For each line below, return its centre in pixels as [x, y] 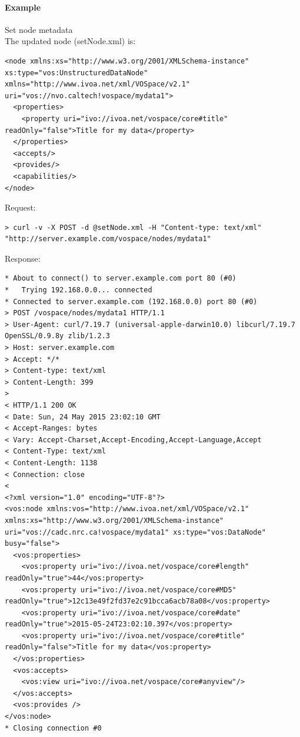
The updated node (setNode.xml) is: [70, 41]
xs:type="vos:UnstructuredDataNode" [76, 73]
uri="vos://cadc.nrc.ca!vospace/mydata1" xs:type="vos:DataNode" [135, 532]
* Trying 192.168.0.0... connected [79, 290]
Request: [20, 207]
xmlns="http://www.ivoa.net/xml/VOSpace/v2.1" [97, 84]
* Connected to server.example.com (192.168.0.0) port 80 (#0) [131, 301]
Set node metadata [39, 29]
